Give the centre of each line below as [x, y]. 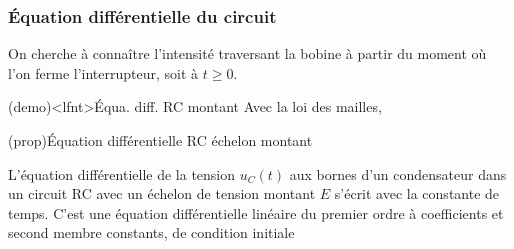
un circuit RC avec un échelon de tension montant [162, 193]
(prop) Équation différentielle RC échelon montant [160, 140]
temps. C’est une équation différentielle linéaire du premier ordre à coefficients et [256, 212]
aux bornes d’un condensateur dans [398, 173]
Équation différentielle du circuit [142, 15]
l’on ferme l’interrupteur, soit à [103, 72]
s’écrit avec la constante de [417, 193]
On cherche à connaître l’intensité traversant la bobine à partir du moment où [247, 53]
